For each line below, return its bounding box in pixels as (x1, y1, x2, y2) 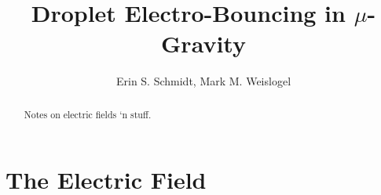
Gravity (161, 27, 246, 60)
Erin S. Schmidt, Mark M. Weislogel (115, 73, 291, 89)
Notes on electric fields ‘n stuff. (24, 107, 152, 121)
